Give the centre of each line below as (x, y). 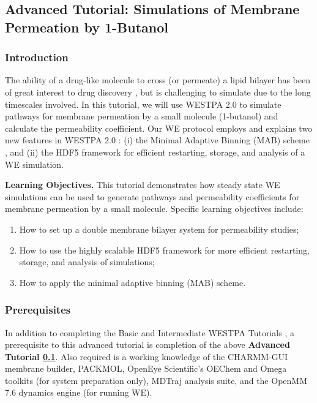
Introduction (37, 57)
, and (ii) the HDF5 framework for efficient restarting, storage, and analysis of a (155, 152)
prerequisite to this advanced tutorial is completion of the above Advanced (147, 345)
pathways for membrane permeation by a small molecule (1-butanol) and (142, 116)
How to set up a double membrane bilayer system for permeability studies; (159, 229)
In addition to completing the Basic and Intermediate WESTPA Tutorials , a (150, 332)
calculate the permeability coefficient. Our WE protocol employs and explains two (159, 128)
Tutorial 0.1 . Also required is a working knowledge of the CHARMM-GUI (147, 356)
